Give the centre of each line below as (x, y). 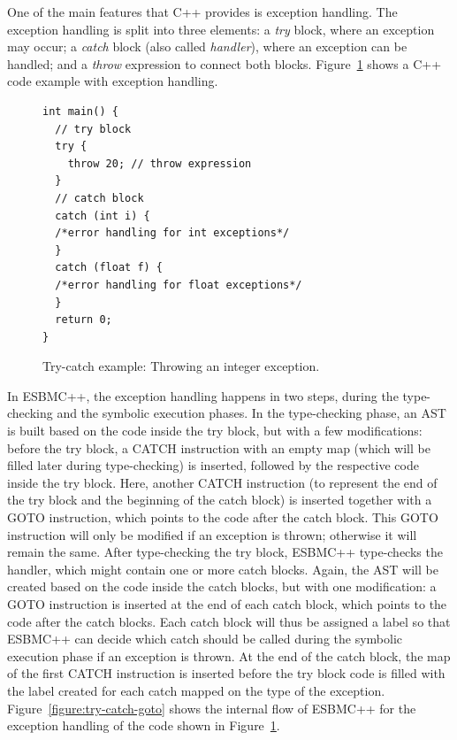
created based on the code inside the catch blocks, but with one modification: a (222, 586)
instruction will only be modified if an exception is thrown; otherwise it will (212, 534)
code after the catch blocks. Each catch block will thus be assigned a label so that (229, 621)
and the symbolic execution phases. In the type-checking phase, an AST (251, 413)
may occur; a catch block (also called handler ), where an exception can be (207, 46)
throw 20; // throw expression (160, 163)
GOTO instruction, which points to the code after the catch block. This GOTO (223, 517)
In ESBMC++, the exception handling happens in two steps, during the (203, 395)
